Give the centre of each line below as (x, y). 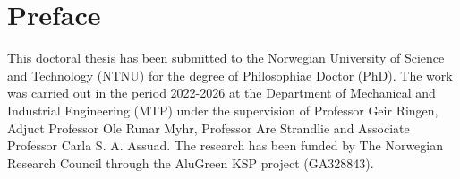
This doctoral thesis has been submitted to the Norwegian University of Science (226, 58)
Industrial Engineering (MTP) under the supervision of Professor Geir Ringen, (223, 110)
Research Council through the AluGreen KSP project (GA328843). (191, 162)
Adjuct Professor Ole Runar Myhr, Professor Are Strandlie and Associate (209, 128)
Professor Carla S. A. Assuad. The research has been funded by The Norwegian (225, 145)
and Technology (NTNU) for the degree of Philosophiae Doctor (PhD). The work (230, 75)
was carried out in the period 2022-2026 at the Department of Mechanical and (221, 93)
